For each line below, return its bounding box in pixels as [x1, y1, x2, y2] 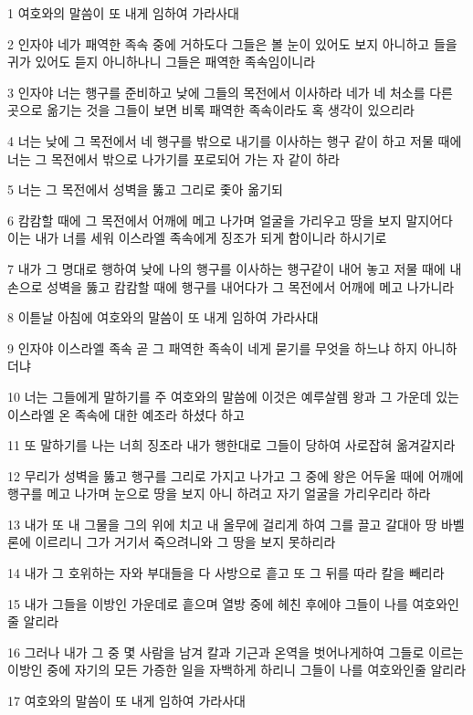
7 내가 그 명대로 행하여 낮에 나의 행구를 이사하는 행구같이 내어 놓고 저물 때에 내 [7, 258, 462, 278]
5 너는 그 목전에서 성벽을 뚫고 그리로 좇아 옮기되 [7, 180, 283, 199]
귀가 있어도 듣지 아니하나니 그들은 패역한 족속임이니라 [7, 52, 316, 71]
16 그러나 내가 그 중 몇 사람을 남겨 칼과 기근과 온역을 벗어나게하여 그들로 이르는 [7, 642, 464, 661]
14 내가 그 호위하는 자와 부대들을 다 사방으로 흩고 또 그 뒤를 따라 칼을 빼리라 [7, 563, 445, 583]
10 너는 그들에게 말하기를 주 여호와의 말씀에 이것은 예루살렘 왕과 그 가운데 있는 [7, 386, 459, 405]
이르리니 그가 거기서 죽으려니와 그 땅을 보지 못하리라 [35, 532, 336, 552]
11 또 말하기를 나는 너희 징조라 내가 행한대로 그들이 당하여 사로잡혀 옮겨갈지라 [7, 436, 456, 455]
